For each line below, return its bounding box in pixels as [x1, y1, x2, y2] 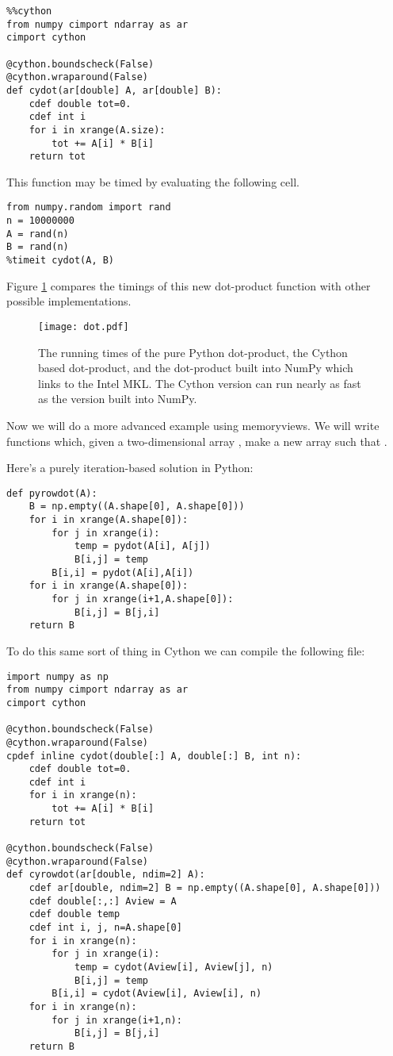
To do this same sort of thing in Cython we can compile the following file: [6, 642, 365, 659]
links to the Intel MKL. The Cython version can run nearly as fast [38, 374, 361, 391]
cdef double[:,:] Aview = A [29, 895, 177, 907]
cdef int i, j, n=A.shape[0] [29, 922, 182, 934]
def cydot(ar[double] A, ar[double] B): [6, 84, 223, 96]
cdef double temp [29, 908, 120, 920]
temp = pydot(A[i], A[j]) [74, 540, 211, 552]
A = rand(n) [6, 228, 69, 240]
